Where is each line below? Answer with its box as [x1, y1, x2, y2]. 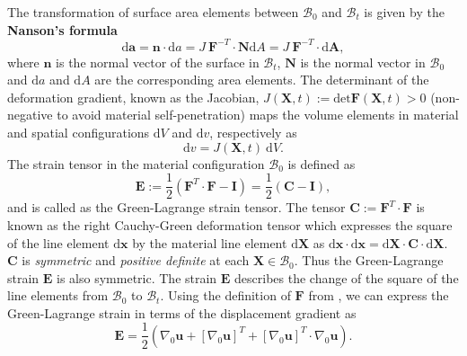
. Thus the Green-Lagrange [294, 251, 444, 270]
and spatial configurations [7, 123, 150, 142]
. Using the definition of [160, 286, 291, 305]
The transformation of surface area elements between [7, 3, 299, 21]
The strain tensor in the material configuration [7, 154, 265, 173]
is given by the [364, 3, 445, 21]
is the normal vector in [300, 52, 426, 71]
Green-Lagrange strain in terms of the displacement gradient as [7, 303, 357, 322]
